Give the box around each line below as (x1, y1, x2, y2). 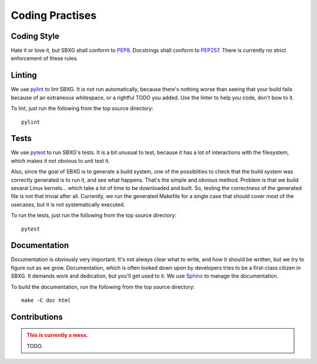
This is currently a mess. (26, 332, 88, 339)
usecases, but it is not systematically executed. (11, 201, 126, 208)
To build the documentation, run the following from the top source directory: (11, 283, 195, 290)
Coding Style (11, 31, 60, 41)
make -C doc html (21, 297, 71, 304)
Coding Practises (11, 9, 97, 22)
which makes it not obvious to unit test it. (11, 157, 110, 164)
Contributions (11, 312, 63, 322)
